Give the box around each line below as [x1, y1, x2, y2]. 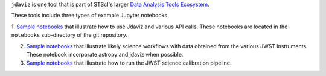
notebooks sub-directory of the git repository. [11, 31, 128, 39]
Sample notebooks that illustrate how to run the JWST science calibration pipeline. [26, 59, 232, 66]
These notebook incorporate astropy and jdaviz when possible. [26, 51, 184, 58]
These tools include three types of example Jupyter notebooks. [11, 12, 169, 19]
